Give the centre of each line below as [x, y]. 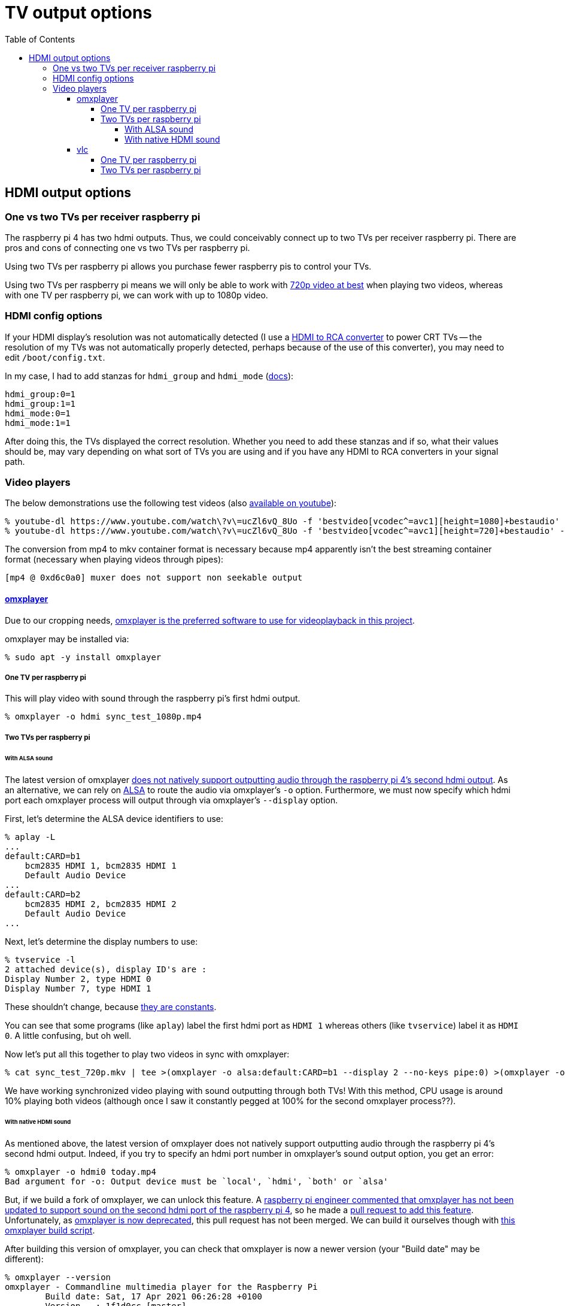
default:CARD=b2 [43, 894]
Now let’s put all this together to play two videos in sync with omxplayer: [147, 1054]
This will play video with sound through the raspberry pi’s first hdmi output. [153, 699]
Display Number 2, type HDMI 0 [78, 979]
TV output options [78, 13]
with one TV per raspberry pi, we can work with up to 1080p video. [136, 295]
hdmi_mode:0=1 [38, 413]
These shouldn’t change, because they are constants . [111, 1006]
